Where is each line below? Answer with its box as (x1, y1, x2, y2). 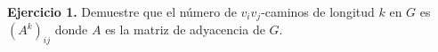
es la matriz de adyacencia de (105, 20, 265, 39)
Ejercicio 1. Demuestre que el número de (7, 3, 237, 20)
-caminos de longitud (261, 3, 375, 20)
